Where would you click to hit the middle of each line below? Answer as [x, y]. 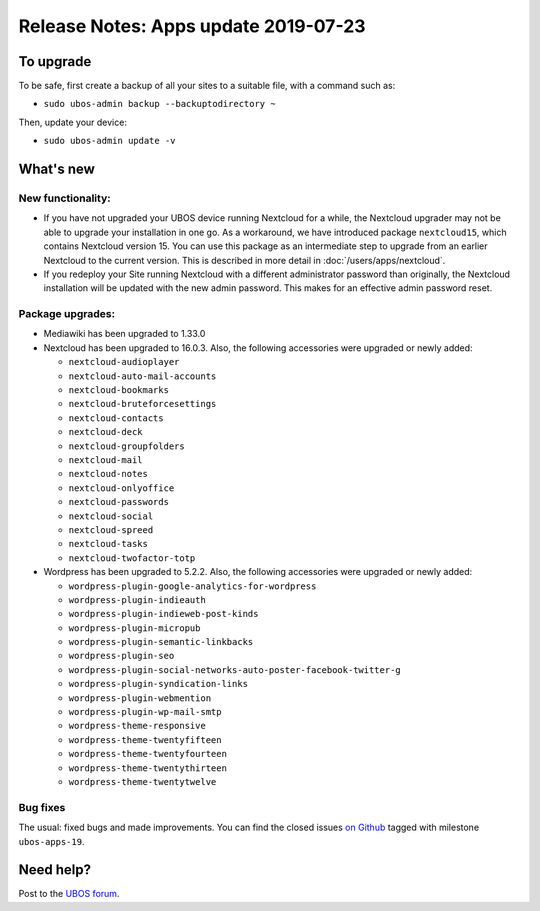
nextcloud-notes [108, 474]
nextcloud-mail [106, 460]
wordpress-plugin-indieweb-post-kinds [163, 614]
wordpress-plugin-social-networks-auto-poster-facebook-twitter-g [235, 669]
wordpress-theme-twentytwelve [142, 781]
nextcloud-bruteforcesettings [142, 404]
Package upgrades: [66, 314]
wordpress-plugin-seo [121, 656]
